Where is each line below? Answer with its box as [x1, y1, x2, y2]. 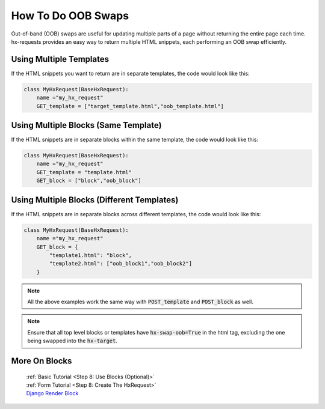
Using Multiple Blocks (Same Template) [11, 120, 162, 130]
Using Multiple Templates [11, 54, 110, 64]
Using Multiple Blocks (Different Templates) [11, 195, 179, 205]
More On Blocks [11, 356, 72, 366]
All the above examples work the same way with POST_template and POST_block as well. [27, 298, 254, 306]
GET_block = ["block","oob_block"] [36, 177, 141, 184]
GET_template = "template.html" [36, 169, 132, 175]
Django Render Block [26, 390, 79, 397]
